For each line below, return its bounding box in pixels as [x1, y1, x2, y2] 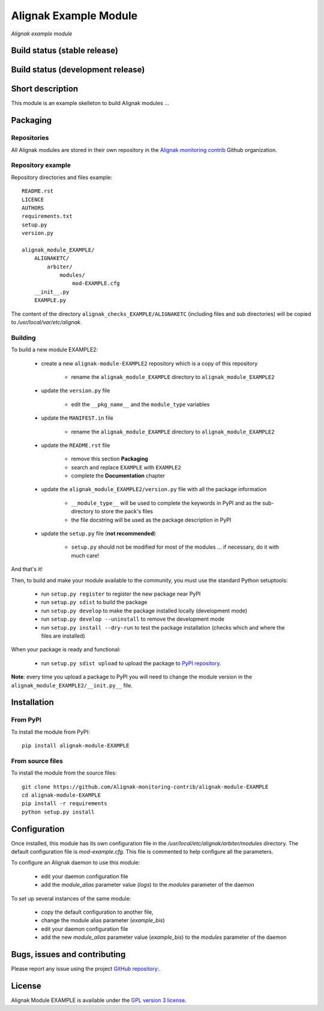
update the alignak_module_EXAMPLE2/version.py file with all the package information [41, 486, 267, 493]
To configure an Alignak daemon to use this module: [11, 859, 140, 866]
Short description [11, 84, 79, 94]
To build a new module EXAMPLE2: [11, 346, 98, 354]
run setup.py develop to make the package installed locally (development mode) [41, 607, 248, 614]
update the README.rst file [41, 441, 110, 448]
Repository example [11, 161, 71, 169]
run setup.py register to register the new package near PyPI [41, 590, 201, 597]
